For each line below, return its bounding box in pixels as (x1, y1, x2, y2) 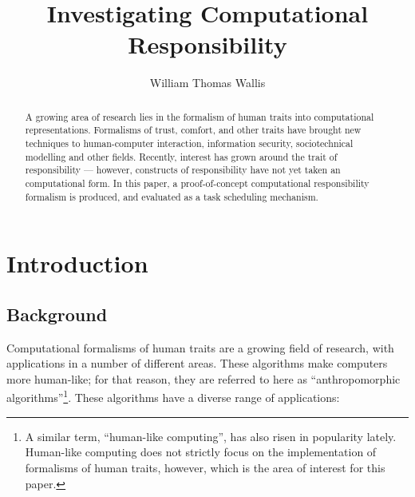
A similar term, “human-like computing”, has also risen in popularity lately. (25, 427, 397, 444)
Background (6, 301, 108, 326)
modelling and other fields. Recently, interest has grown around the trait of (25, 149, 338, 163)
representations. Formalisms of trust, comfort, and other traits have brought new (25, 123, 362, 137)
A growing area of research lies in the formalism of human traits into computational (25, 109, 374, 123)
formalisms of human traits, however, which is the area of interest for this (25, 459, 385, 475)
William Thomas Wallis (149, 74, 266, 91)
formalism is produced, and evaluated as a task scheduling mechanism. (25, 189, 318, 203)
